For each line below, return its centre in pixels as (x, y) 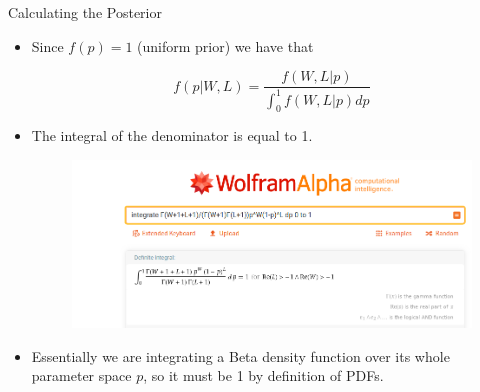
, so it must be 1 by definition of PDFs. (263, 375)
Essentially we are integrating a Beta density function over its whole (240, 355)
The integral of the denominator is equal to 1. (172, 135)
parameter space (81, 375)
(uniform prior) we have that (225, 45)
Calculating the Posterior (85, 12)
